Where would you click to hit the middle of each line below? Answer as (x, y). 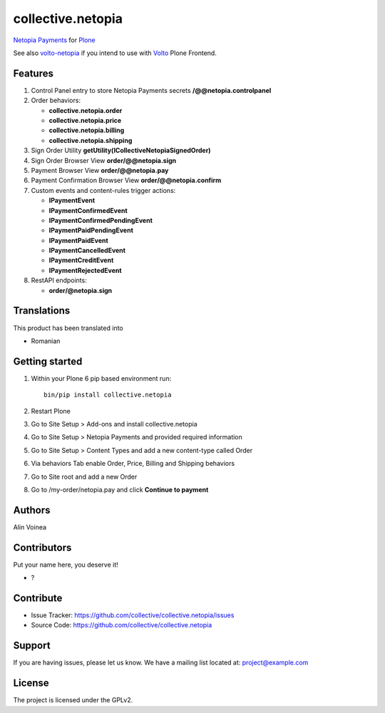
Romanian (46, 341)
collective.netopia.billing (87, 130)
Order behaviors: (56, 101)
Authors (32, 510)
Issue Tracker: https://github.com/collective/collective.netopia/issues (133, 615)
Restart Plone (51, 411)
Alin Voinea (30, 527)
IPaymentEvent (72, 201)
